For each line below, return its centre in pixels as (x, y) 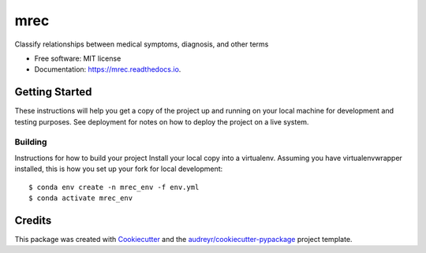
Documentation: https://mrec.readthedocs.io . (108, 69)
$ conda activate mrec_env (81, 198)
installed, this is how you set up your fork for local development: (119, 169)
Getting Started (53, 92)
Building (31, 142)
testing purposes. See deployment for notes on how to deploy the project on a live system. (162, 121)
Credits (33, 220)
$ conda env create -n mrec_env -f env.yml (114, 187)
